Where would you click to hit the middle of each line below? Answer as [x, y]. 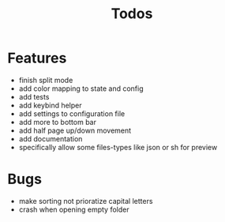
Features [37, 58]
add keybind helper [50, 105]
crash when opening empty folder [74, 209]
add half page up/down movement [75, 130]
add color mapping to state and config [81, 88]
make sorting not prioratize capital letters [86, 201]
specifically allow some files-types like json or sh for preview [118, 147]
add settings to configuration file [72, 113]
